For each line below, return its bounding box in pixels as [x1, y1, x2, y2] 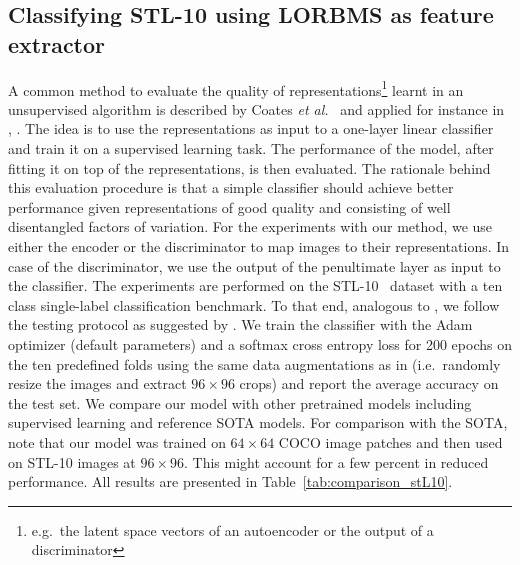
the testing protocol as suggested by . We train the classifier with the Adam [8, 314, 473, 335]
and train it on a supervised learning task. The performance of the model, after [8, 138, 494, 159]
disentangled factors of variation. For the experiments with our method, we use [8, 216, 493, 237]
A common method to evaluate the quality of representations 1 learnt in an [8, 76, 464, 100]
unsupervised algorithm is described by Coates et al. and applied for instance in [8, 98, 505, 119]
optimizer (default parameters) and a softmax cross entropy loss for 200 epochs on [8, 333, 512, 354]
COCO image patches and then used [278, 431, 503, 452]
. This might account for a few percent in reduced [184, 451, 489, 472]
